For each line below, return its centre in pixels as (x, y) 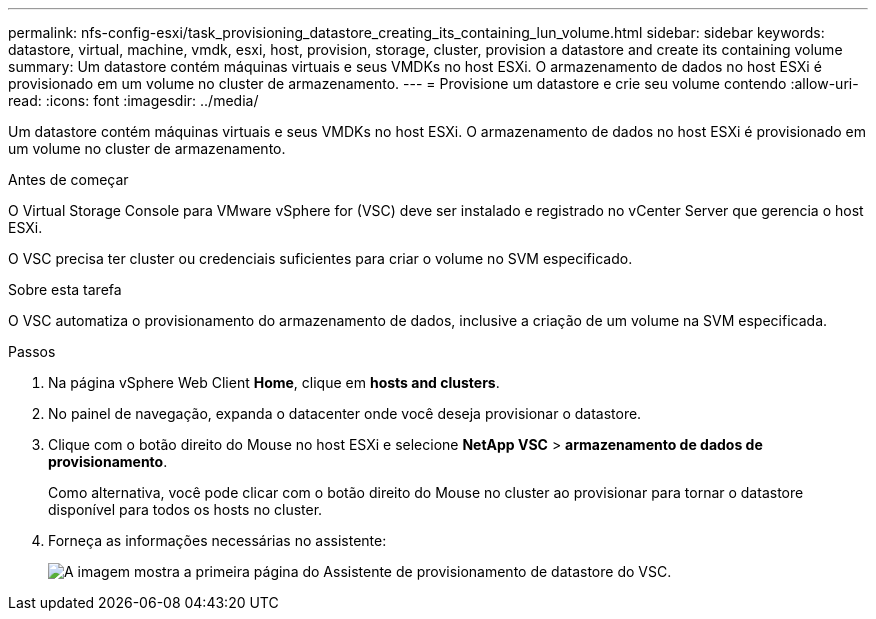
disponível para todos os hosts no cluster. (185, 509)
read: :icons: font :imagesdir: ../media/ (133, 100)
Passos (32, 351)
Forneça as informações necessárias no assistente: (217, 540)
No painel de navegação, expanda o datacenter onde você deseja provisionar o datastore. (345, 413)
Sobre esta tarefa (65, 289)
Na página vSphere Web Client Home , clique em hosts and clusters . (274, 382)
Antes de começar (68, 179)
